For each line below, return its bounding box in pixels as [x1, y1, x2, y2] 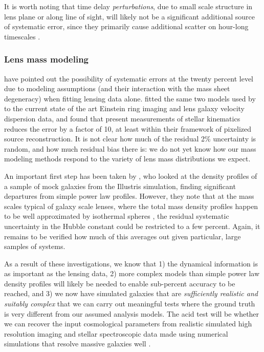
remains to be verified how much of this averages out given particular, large [4, 231, 241, 241]
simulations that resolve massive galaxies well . [4, 338, 151, 349]
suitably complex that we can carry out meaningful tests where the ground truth [4, 298, 255, 309]
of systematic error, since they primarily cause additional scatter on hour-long [4, 21, 249, 32]
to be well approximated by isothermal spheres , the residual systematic [4, 211, 229, 221]
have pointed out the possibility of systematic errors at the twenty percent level [4, 73, 254, 84]
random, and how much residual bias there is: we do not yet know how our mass [4, 143, 256, 154]
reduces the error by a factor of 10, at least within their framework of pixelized [4, 123, 252, 134]
